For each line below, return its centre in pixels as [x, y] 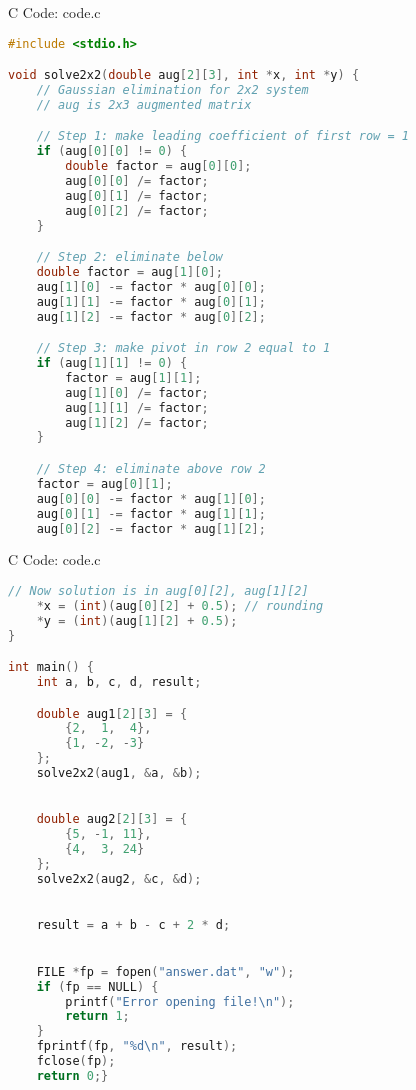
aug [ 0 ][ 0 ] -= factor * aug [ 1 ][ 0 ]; [151, 498]
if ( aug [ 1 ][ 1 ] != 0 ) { [112, 363]
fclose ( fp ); [76, 1061]
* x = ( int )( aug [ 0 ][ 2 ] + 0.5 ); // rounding [180, 605]
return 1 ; [97, 1016]
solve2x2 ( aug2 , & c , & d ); [119, 878]
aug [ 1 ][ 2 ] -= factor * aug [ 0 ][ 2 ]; [151, 316]
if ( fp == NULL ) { [97, 986]
